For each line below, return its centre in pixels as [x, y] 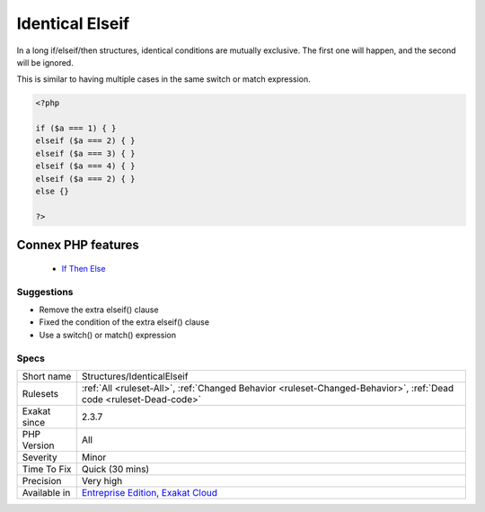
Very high [102, 481]
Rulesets [40, 393]
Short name [47, 376]
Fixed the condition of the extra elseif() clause [124, 322]
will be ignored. [45, 62]
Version [38, 445]
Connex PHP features [78, 245]
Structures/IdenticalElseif [135, 376]
